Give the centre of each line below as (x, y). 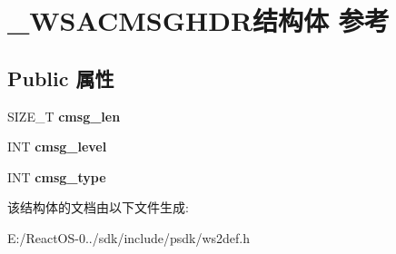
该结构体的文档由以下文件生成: (98, 207)
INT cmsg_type (57, 176)
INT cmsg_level (57, 147)
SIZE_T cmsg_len (64, 116)
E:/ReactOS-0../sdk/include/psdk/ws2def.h (129, 237)
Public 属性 (61, 78)
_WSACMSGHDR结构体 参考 (198, 20)
